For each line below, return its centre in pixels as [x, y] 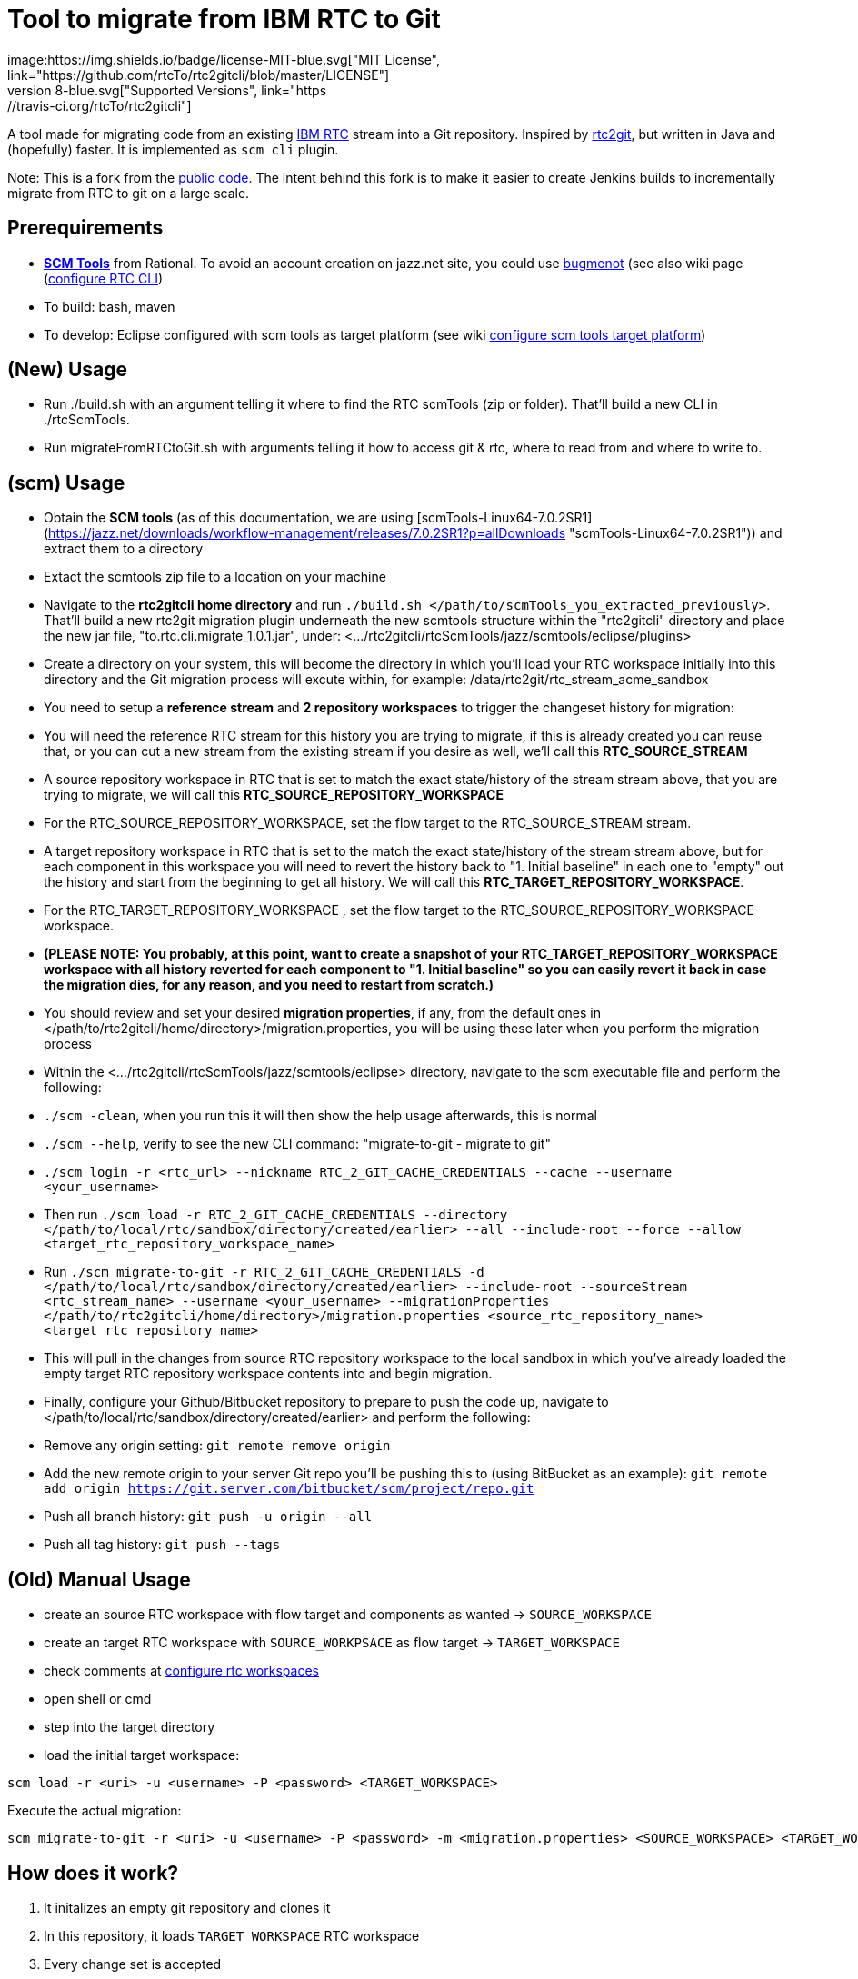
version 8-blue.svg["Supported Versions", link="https [167, 90]
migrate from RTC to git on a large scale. [129, 193]
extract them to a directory [124, 549]
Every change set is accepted [133, 1964]
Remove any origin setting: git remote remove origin [217, 1446]
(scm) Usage [66, 482]
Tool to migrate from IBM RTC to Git [224, 19]
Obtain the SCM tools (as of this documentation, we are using [229, 518]
